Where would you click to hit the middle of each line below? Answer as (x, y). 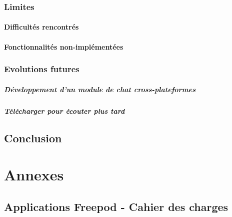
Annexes (34, 175)
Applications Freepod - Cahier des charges (116, 206)
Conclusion (33, 138)
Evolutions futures (42, 69)
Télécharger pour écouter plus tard (64, 111)
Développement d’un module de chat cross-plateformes (100, 89)
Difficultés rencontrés (41, 27)
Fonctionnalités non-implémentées (64, 46)
